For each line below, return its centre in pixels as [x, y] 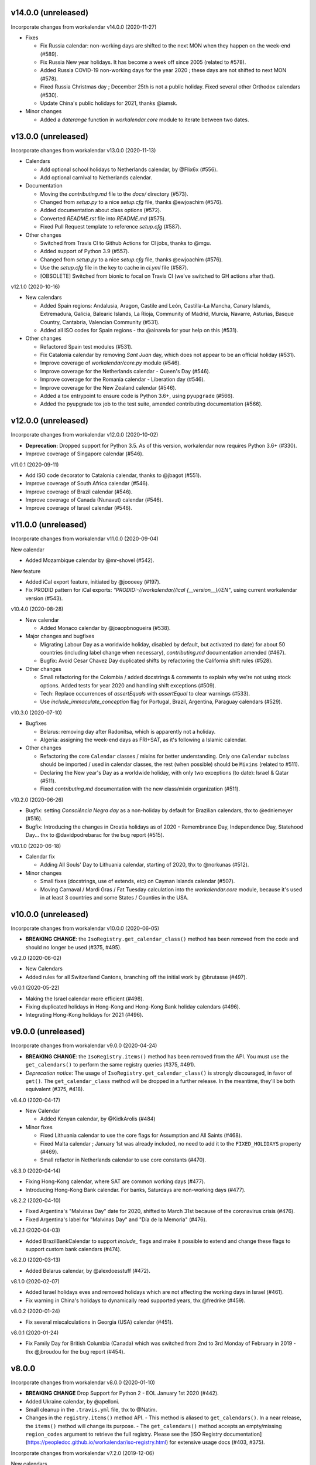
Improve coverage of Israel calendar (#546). [79, 508]
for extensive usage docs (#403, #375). [217, 1442]
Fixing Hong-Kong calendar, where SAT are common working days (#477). [115, 1181]
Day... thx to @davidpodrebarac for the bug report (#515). [95, 835]
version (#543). [44, 598]
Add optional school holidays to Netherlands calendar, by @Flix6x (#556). [129, 169]
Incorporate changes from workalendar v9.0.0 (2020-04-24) [84, 1045]
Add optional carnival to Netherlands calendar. [96, 177]
